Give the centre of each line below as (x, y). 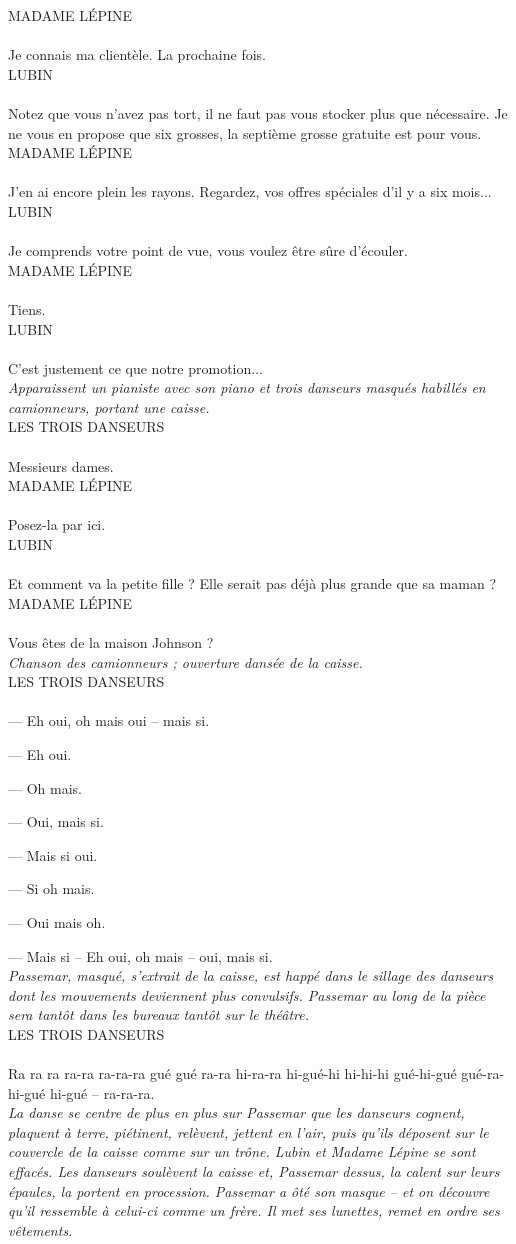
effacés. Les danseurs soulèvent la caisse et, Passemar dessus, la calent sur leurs (254, 1171)
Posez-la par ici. (57, 524)
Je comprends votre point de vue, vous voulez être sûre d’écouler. (208, 250)
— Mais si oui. (53, 854)
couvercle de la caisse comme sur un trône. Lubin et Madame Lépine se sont (242, 1151)
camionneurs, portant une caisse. (109, 406)
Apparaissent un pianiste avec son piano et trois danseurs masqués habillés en (247, 387)
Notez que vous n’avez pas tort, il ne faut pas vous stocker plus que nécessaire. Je (258, 112)
